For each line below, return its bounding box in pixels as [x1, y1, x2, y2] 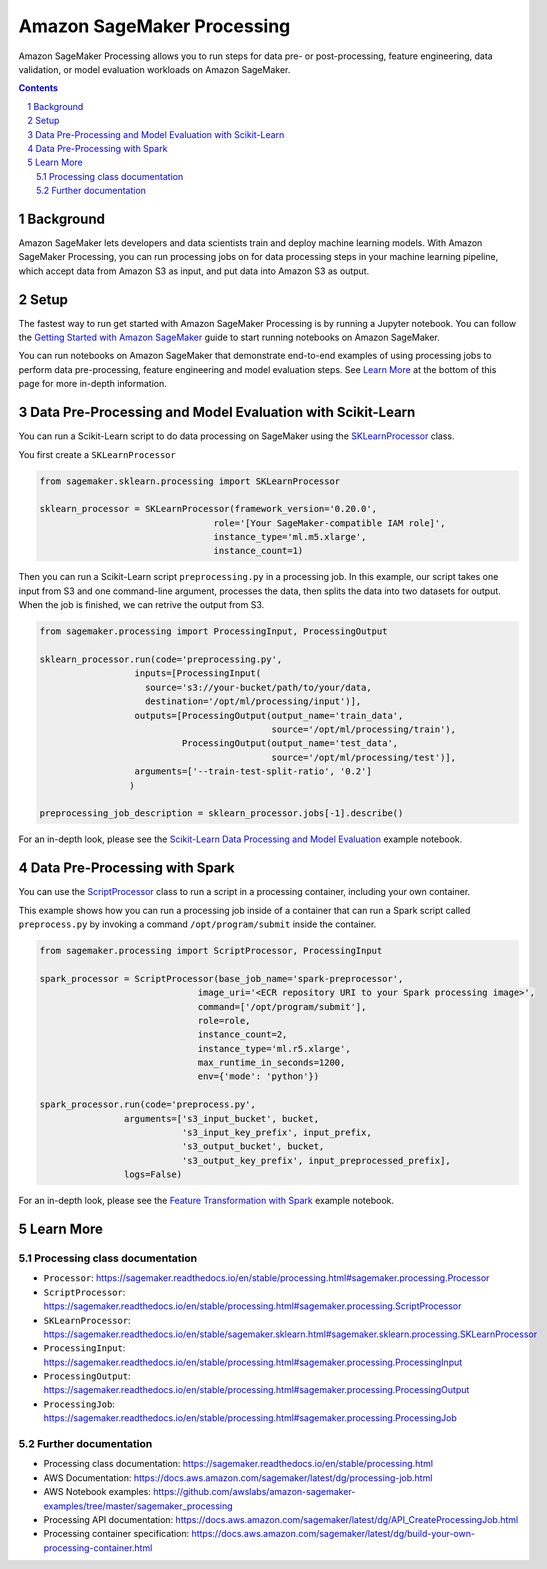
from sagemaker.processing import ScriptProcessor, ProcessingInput [39, 945, 383, 956]
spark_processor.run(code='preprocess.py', [39, 1099, 257, 1110]
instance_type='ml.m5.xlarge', [213, 531, 367, 543]
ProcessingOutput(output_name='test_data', [181, 738, 399, 749]
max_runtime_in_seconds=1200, [197, 1057, 346, 1069]
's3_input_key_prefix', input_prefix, [181, 1127, 372, 1139]
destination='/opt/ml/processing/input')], [145, 696, 362, 707]
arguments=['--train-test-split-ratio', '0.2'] [134, 766, 372, 777]
